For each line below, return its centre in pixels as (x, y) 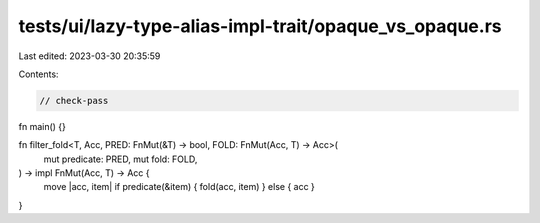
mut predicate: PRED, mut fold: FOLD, (120, 159)
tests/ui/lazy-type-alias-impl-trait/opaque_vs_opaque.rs (260, 26)
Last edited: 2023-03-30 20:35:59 (89, 56)
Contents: (38, 74)
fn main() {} (42, 126)
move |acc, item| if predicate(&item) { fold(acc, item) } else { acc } (179, 187)
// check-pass (74, 100)
